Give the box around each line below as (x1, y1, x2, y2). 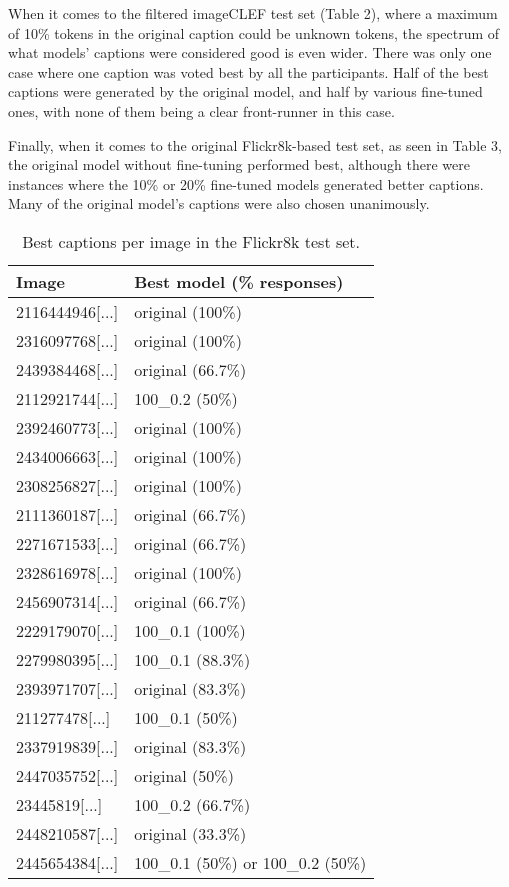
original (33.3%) (134, 821, 247, 845)
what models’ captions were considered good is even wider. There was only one (8, 42, 492, 63)
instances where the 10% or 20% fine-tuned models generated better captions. (8, 173, 484, 194)
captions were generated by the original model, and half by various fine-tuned (8, 81, 483, 102)
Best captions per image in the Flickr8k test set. (22, 229, 361, 253)
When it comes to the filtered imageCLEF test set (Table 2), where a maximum (8, 3, 498, 23)
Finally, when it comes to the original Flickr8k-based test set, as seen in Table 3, (8, 134, 503, 155)
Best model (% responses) (134, 269, 344, 293)
